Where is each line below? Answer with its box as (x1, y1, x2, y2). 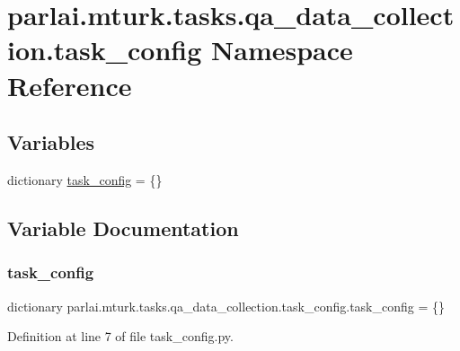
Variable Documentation (7, 214, 239, 241)
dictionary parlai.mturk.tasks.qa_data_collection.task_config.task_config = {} (7, 296, 445, 315)
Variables (7, 128, 95, 156)
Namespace (211, 31, 353, 68)
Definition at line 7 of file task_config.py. (7, 327, 234, 346)
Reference (7, 66, 132, 103)
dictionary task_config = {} (7, 170, 163, 189)
